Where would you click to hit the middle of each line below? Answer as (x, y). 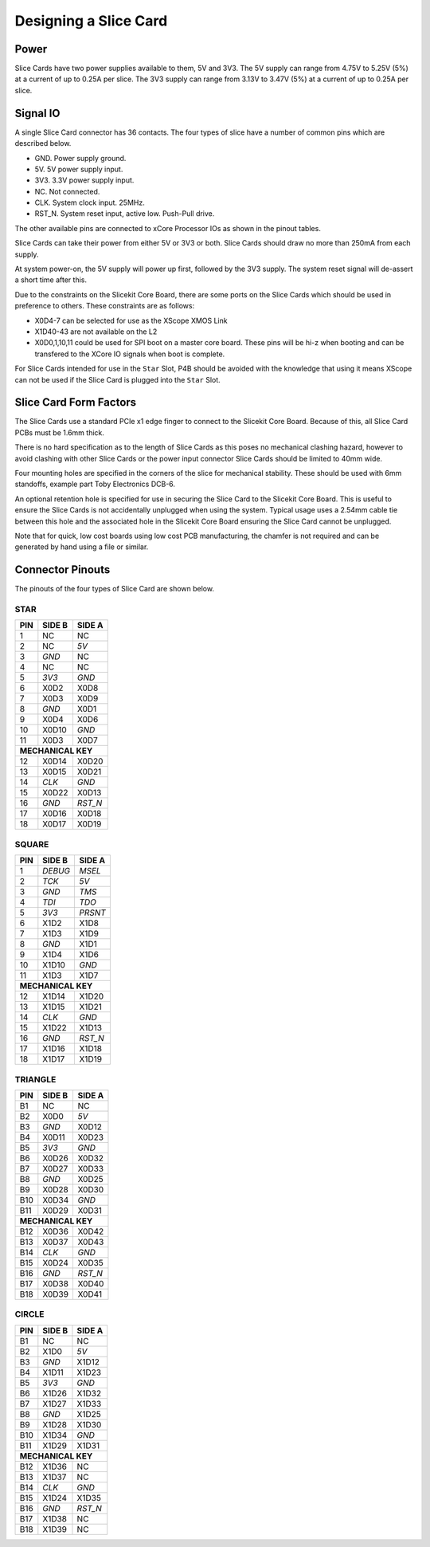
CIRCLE (29, 1314)
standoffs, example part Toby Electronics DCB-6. (95, 484)
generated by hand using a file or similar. (82, 547)
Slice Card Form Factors (76, 402)
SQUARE (32, 844)
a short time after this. (51, 280)
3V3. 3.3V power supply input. (84, 180)
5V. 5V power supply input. (79, 169)
